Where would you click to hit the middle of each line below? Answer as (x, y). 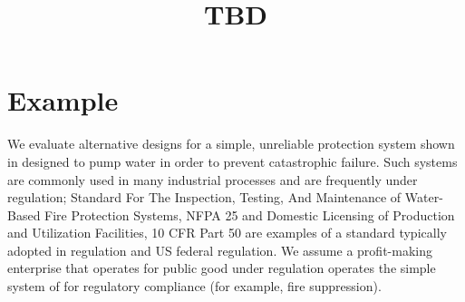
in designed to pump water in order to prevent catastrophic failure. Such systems (232, 161)
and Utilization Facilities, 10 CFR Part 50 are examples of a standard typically (227, 233)
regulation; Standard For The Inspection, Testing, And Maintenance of (204, 197)
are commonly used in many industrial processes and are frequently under (213, 179)
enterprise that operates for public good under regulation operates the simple (222, 268)
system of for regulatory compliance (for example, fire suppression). (194, 286)
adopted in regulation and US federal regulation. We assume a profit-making (220, 250)
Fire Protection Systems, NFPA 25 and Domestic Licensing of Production (250, 214)
